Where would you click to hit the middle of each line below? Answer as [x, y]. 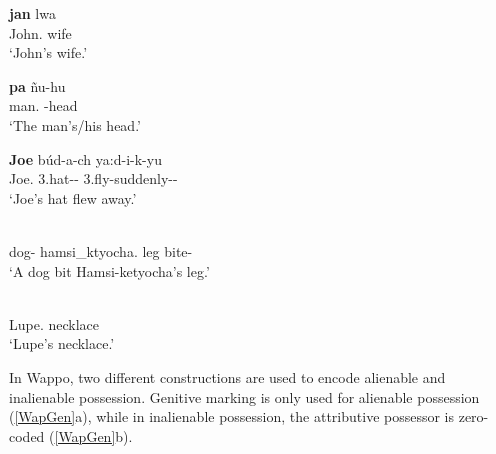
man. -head [43, 105]
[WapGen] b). [93, 435]
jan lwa [32, 13]
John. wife [40, 32]
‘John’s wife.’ [48, 52]
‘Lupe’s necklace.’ [62, 343]
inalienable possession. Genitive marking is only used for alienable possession [244, 396]
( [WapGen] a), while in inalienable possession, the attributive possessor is [232, 416]
